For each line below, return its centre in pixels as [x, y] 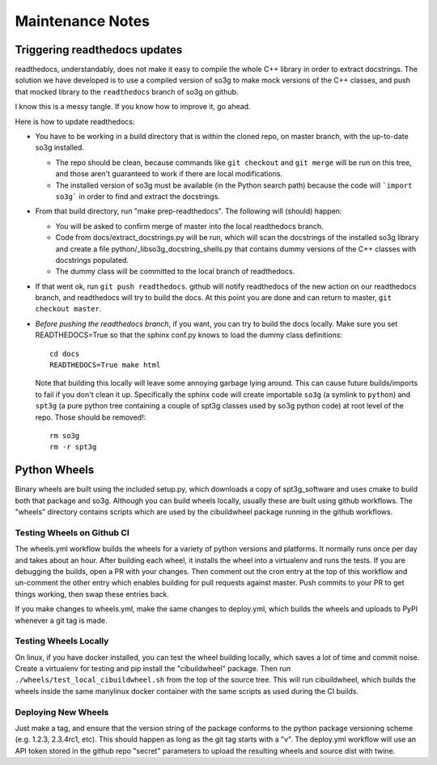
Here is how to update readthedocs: [75, 121]
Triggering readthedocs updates [99, 50]
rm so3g [65, 435]
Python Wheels [55, 470]
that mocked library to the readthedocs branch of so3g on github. [127, 91]
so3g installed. [60, 148]
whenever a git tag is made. [61, 620]
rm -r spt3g [73, 447]
